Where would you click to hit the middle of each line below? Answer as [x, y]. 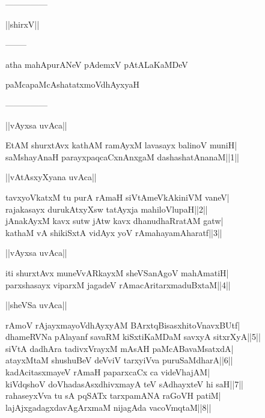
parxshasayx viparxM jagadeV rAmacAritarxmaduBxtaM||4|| [118, 284]
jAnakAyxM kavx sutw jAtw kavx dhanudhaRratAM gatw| [114, 221]
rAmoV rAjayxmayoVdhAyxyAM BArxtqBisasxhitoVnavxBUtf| [123, 325]
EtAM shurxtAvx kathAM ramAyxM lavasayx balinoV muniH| [121, 145]
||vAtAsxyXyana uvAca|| [51, 177]
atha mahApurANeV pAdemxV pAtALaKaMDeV [97, 64]
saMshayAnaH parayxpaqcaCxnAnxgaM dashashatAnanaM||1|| [122, 156]
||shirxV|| [23, 24]
